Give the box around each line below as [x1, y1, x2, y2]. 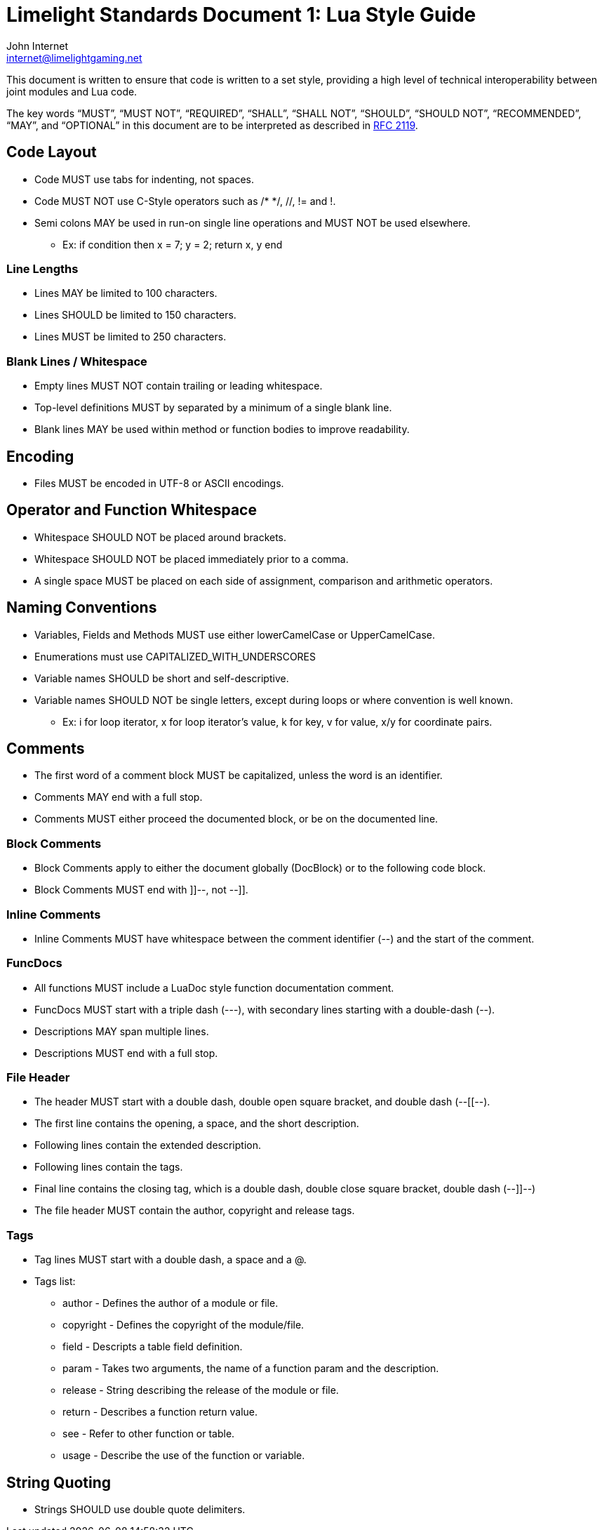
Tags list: [34, 1275, 76, 1288]
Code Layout [6, 143, 97, 161]
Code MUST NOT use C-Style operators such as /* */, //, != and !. [34, 194, 336, 207]
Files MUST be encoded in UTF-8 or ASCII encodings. [34, 477, 284, 489]
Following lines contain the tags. [34, 1161, 183, 1173]
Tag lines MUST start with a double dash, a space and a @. [34, 1253, 307, 1266]
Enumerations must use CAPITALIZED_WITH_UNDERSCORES [34, 650, 316, 663]
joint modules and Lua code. [6, 85, 138, 98]
